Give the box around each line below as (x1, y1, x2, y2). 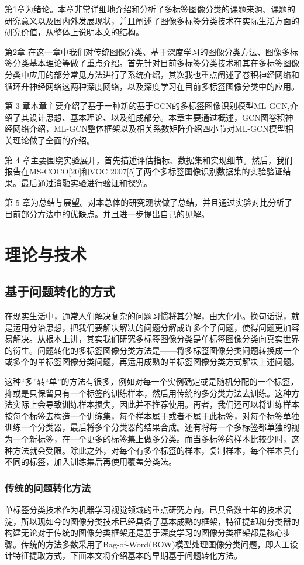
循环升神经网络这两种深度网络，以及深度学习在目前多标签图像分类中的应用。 (5, 80, 299, 92)
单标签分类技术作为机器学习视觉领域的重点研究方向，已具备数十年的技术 (5, 504, 283, 516)
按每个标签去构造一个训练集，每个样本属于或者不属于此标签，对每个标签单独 (5, 409, 299, 422)
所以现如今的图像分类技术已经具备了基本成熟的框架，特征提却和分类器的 (20, 515, 299, 527)
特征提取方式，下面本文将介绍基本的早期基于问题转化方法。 (12, 549, 242, 561)
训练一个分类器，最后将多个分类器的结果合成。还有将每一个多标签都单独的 (5, 421, 291, 433)
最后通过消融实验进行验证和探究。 (20, 176, 152, 189)
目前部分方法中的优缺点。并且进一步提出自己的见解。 (5, 207, 209, 220)
